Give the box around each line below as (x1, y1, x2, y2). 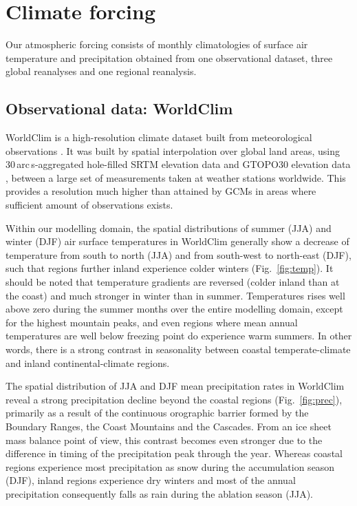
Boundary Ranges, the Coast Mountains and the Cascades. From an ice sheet (6, 419, 332, 433)
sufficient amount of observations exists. (6, 198, 173, 212)
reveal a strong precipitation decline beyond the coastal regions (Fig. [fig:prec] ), (6, 392, 343, 406)
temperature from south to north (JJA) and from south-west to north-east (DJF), (6, 247, 351, 262)
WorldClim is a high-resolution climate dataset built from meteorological (6, 130, 312, 145)
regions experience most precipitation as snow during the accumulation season (6, 459, 335, 474)
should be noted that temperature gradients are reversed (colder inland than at (6, 275, 340, 289)
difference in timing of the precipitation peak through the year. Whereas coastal (6, 446, 343, 461)
